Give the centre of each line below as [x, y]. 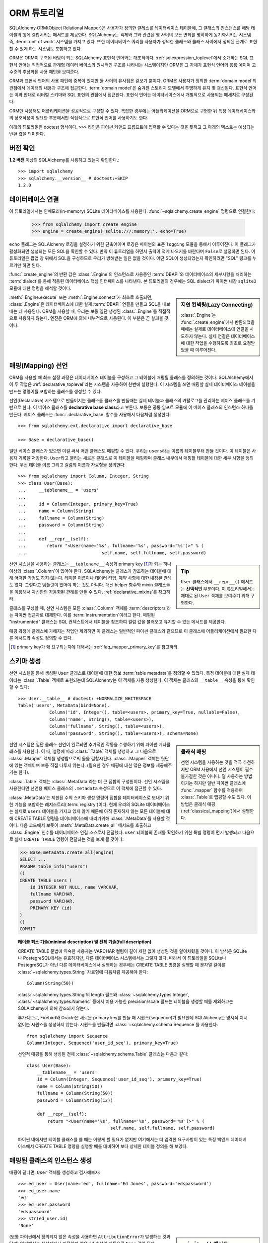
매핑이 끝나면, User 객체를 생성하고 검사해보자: [55, 1172]
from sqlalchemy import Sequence [67, 1036]
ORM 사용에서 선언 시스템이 [217, 769]
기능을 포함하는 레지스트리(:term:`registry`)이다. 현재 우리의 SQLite [80, 804]
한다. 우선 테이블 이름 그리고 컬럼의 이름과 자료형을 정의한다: [67, 465]
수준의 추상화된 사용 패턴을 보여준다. [44, 72]
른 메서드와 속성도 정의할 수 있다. [41, 638]
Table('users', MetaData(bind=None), [64, 705]
